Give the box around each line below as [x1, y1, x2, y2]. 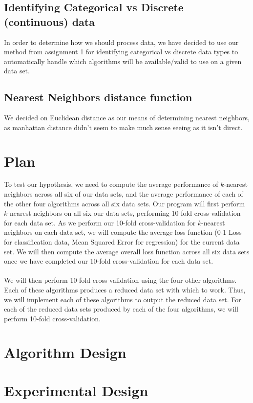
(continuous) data [4, 14, 95, 29]
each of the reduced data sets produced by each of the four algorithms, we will [4, 304, 238, 314]
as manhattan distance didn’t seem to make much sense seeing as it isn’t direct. [4, 122, 243, 132]
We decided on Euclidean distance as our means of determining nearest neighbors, [4, 112, 250, 123]
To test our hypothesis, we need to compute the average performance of [4, 179, 218, 189]
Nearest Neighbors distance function [4, 90, 192, 105]
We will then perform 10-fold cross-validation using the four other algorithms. [4, 275, 237, 285]
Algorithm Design [4, 342, 126, 362]
